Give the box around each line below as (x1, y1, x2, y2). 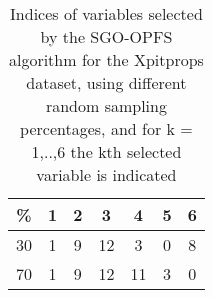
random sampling (45, 94, 167, 117)
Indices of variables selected (10, 2, 203, 25)
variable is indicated (36, 163, 177, 186)
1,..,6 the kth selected (31, 140, 182, 163)
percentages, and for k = (20, 117, 193, 140)
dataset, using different (26, 71, 187, 94)
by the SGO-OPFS (40, 25, 173, 48)
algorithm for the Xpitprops (8, 48, 204, 71)
